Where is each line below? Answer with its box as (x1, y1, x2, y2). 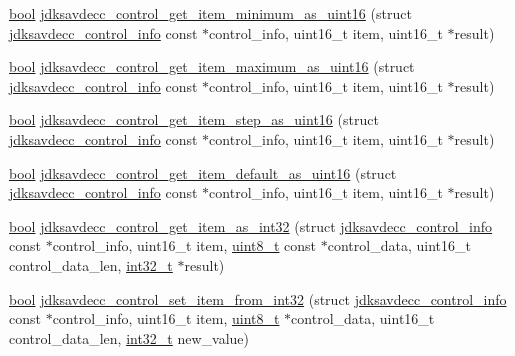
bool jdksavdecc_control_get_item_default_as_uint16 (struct (9, 162, 397, 183)
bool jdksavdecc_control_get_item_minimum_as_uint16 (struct (9, 3, 412, 23)
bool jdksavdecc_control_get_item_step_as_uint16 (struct (9, 109, 379, 130)
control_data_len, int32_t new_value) (9, 327, 250, 348)
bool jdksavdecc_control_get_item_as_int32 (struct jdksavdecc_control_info (9, 215, 493, 236)
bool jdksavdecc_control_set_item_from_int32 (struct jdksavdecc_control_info (9, 288, 507, 309)
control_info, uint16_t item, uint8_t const (52, 235, 317, 256)
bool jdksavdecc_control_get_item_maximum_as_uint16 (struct (9, 56, 415, 77)
